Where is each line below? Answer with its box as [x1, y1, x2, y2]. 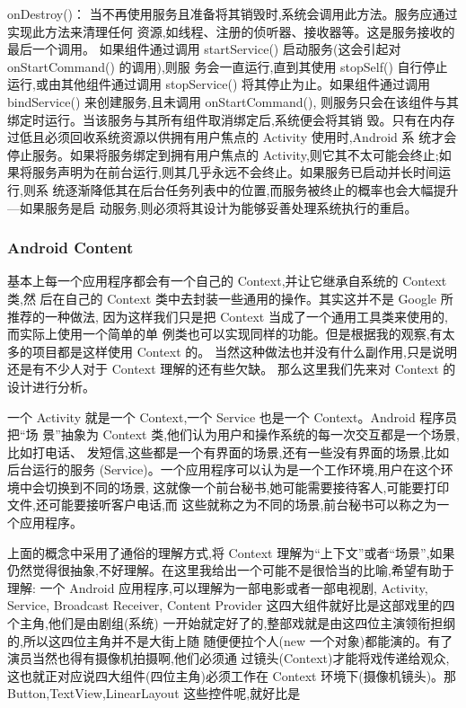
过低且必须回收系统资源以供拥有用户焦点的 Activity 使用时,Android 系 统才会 [7, 128, 457, 146]
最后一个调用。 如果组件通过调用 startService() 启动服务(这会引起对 [7, 40, 401, 58]
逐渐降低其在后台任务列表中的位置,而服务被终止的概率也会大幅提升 [65, 180, 459, 199]
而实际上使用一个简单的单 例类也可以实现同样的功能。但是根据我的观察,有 [7, 324, 443, 343]
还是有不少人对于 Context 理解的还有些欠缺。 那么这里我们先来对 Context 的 [7, 359, 456, 378]
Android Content [7, 236, 134, 259]
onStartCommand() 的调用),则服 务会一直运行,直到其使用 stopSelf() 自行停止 [7, 57, 448, 75]
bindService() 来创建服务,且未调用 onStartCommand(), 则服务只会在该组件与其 [7, 92, 459, 111]
